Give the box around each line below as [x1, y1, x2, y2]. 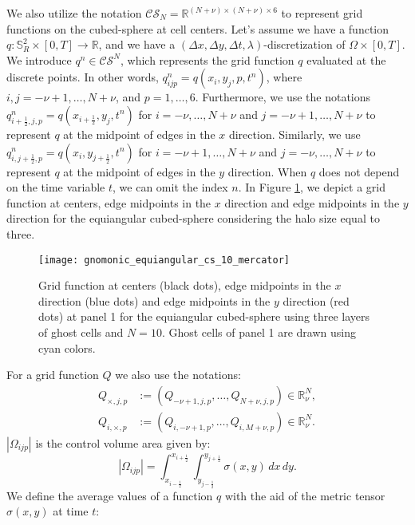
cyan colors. [38, 339, 96, 356]
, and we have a [98, 36, 176, 53]
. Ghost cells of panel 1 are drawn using [161, 323, 356, 340]
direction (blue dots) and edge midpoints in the [38, 292, 271, 309]
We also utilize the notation [6, 5, 142, 21]
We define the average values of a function [6, 487, 213, 503]
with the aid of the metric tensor [224, 487, 385, 503]
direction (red [283, 292, 350, 309]
